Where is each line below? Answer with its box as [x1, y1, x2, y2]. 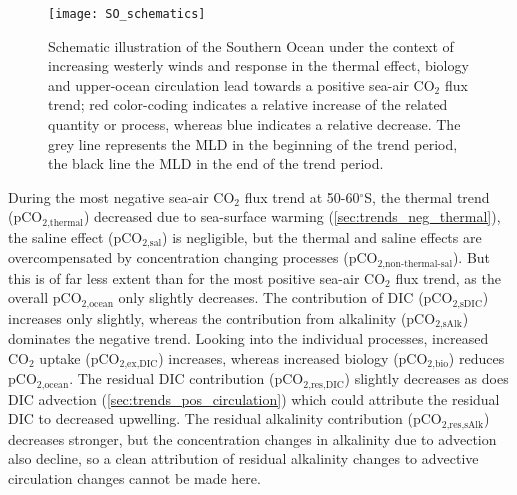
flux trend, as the [395, 267, 501, 288]
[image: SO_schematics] [48, 7, 206, 21]
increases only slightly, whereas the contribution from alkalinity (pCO [8, 307, 436, 328]
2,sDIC [452, 298, 482, 309]
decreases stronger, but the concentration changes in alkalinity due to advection [8, 428, 497, 449]
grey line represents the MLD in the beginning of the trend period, [48, 133, 458, 154]
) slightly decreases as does [344, 368, 509, 389]
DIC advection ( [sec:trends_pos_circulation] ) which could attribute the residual [8, 388, 500, 409]
